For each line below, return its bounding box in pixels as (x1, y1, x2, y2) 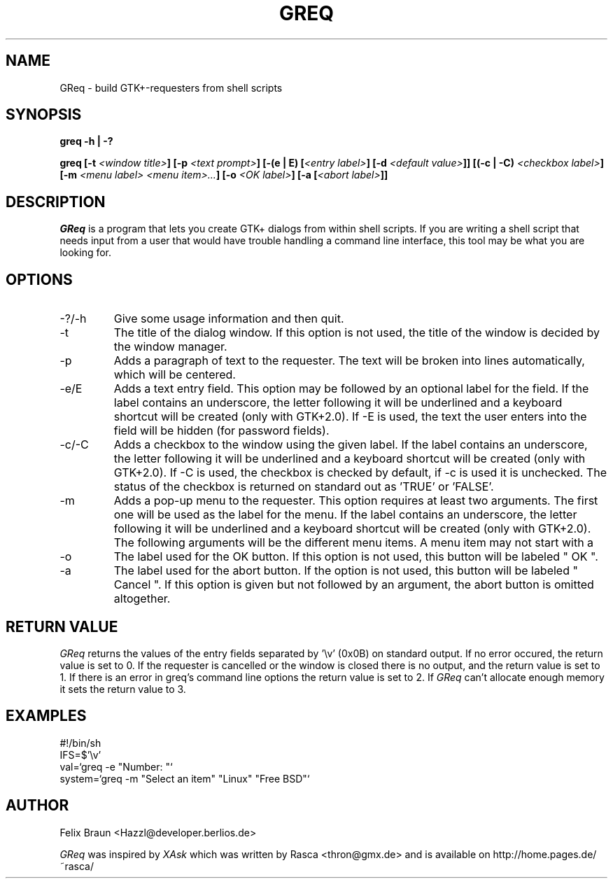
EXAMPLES (6, 707, 87, 725)
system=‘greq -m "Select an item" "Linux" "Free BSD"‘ (59, 772, 310, 785)
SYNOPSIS (6, 106, 82, 124)
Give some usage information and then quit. (113, 311, 344, 326)
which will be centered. (113, 367, 236, 382)
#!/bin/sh (59, 736, 101, 749)
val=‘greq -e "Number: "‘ (59, 760, 173, 773)
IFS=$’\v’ (59, 748, 101, 761)
